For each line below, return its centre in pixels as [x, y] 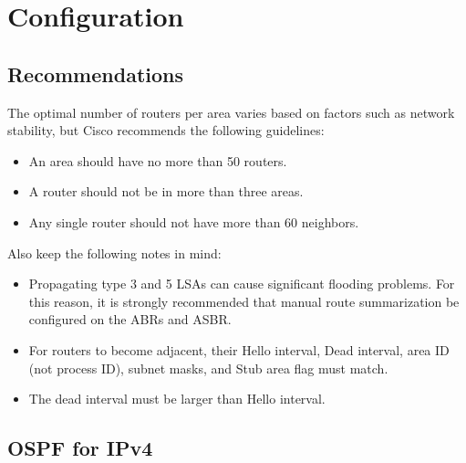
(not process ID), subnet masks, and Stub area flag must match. [208, 368]
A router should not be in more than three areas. [166, 191]
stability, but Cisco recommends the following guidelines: [166, 130]
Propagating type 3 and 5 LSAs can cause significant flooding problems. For [242, 284]
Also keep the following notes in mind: [114, 253]
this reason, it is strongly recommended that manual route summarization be [244, 301]
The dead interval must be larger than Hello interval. [177, 399]
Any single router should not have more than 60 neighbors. [194, 221]
